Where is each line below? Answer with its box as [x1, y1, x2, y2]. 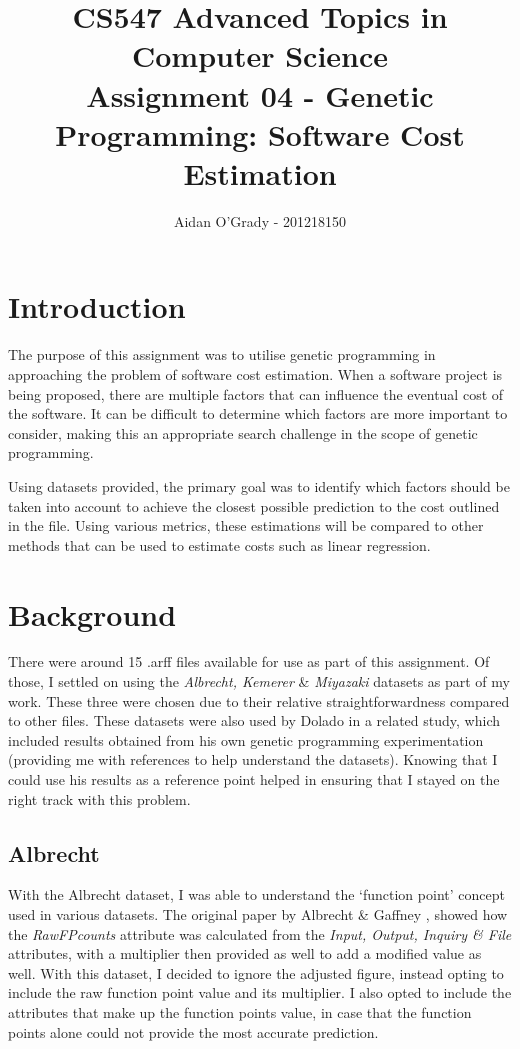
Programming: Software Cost [55, 113, 465, 154]
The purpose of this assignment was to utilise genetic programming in [8, 344, 436, 365]
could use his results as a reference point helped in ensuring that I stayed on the [8, 769, 500, 790]
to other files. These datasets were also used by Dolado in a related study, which [8, 710, 500, 731]
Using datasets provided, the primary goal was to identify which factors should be [8, 475, 510, 496]
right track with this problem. [8, 788, 191, 809]
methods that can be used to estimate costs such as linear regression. [8, 534, 431, 555]
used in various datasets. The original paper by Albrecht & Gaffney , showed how [8, 904, 508, 925]
